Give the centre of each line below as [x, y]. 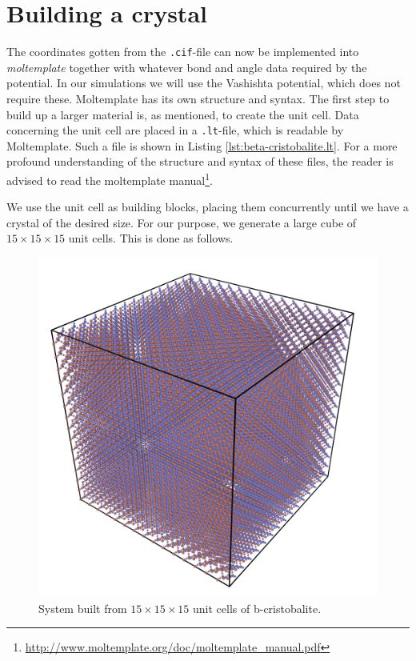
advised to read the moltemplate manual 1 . [110, 179]
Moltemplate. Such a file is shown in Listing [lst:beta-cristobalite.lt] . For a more [202, 145]
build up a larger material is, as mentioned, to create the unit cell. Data [183, 114]
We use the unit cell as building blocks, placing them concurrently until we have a [208, 207]
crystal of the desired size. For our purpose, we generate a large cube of [182, 222]
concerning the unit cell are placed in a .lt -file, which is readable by [175, 130]
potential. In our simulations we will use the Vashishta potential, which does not [204, 83]
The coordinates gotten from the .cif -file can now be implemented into [183, 52]
